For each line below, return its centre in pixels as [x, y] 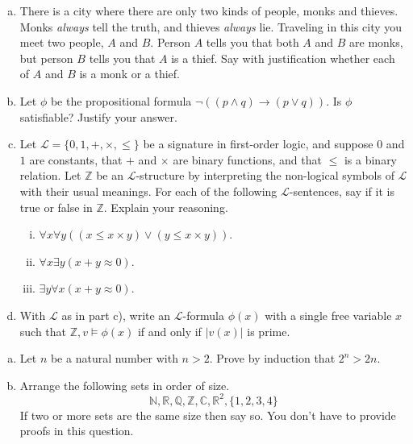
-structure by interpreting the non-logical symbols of [265, 175]
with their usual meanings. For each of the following [148, 191]
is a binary [371, 159]
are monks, [376, 42]
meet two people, [62, 42]
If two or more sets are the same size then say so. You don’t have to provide [208, 415]
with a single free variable [328, 315]
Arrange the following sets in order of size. [125, 385]
